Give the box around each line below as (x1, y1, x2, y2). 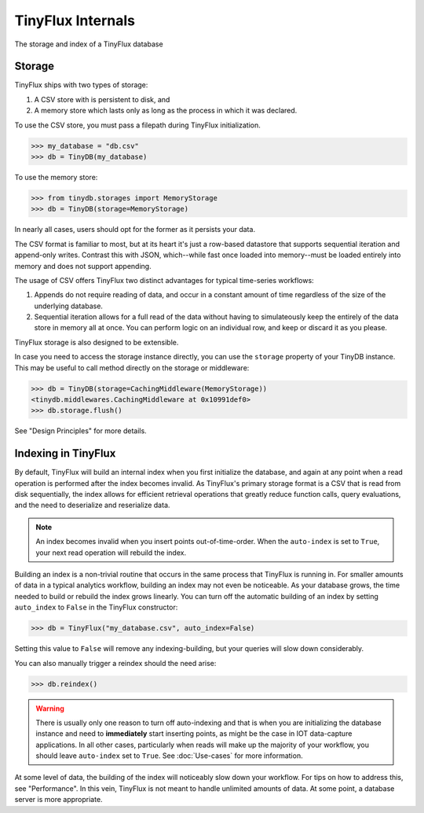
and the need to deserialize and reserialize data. (14, 500, 170, 510)
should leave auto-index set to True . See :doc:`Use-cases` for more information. (35, 751, 303, 760)
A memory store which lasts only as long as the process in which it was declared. (34, 106, 298, 116)
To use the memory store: (14, 172, 98, 182)
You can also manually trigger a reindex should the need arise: (14, 658, 217, 668)
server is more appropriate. (14, 795, 103, 804)
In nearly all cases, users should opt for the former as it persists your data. (14, 225, 255, 234)
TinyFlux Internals (14, 12, 135, 29)
